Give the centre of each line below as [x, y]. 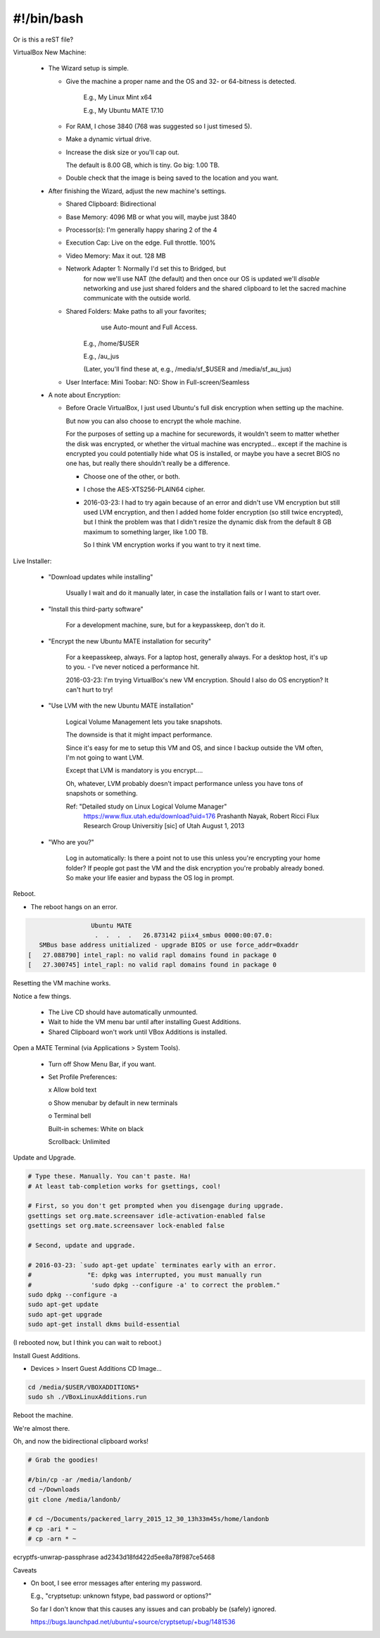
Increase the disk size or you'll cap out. [122, 152]
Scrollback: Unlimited [79, 1141]
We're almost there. [42, 1428]
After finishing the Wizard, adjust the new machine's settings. [137, 191]
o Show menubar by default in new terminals [113, 1102]
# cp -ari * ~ [52, 1529]
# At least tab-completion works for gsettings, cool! [124, 1186]
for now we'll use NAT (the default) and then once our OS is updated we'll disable [202, 278]
